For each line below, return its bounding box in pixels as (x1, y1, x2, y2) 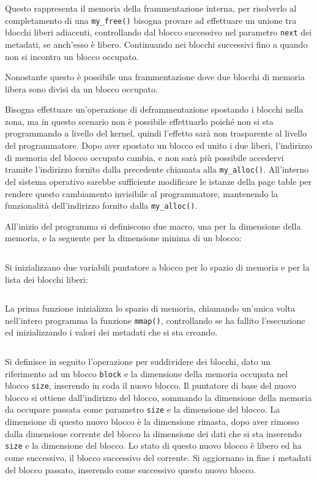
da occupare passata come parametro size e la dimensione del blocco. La (5, 403, 280, 416)
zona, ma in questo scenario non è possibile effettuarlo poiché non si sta (5, 114, 274, 127)
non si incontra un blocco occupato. (5, 50, 139, 62)
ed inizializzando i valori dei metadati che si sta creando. (5, 326, 218, 339)
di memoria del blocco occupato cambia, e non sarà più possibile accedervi (5, 151, 284, 163)
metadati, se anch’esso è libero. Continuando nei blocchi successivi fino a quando (5, 37, 308, 50)
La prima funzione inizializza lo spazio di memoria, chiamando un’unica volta (5, 302, 296, 315)
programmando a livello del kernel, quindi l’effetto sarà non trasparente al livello (5, 127, 307, 140)
